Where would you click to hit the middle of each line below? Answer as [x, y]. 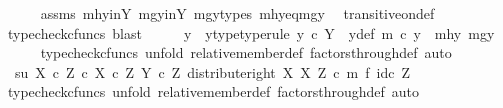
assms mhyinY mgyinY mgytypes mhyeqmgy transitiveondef [237, 13]
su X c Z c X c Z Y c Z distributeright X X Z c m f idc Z [212, 71]
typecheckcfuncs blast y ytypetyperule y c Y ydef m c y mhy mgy [251, 32]
